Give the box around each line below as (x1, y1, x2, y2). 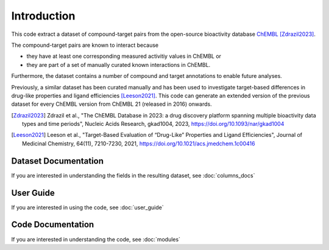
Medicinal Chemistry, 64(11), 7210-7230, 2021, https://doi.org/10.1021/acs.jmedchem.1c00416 (22, 140, 255, 147)
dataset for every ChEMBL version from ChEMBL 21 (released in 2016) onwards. (11, 100, 213, 108)
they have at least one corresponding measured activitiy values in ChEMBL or (26, 52, 222, 60)
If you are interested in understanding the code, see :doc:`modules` (11, 235, 181, 243)
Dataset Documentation (11, 156, 104, 166)
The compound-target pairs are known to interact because (11, 41, 158, 49)
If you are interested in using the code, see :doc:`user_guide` (11, 204, 164, 211)
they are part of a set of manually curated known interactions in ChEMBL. (26, 61, 211, 68)
